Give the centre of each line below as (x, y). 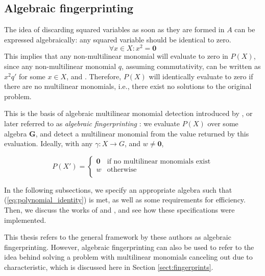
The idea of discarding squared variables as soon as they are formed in (114, 29)
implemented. (25, 220)
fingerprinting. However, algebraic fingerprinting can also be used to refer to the (129, 247)
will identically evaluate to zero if (201, 76)
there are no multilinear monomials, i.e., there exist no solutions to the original (128, 86)
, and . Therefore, (94, 76)
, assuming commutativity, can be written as (191, 66)
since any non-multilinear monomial (60, 66)
